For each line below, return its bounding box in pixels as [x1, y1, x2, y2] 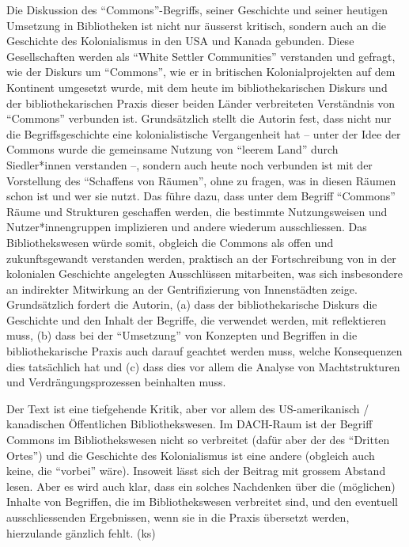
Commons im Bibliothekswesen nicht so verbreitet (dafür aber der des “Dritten [6, 431, 390, 448]
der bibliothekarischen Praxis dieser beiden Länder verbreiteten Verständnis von [6, 94, 396, 111]
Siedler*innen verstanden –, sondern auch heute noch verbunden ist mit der [6, 156, 373, 173]
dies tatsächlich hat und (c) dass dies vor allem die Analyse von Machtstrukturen [6, 358, 400, 374]
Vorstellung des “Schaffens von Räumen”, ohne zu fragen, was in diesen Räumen [6, 172, 396, 188]
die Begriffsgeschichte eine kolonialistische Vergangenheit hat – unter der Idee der [6, 125, 401, 142]
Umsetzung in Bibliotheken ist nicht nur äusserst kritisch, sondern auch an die [6, 17, 387, 33]
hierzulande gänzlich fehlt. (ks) [6, 524, 156, 541]
